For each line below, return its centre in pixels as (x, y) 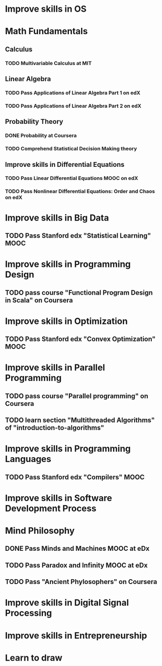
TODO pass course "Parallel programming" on (77, 396)
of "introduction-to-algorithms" (55, 428)
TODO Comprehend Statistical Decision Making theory (71, 149)
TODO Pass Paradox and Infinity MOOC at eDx (76, 565)
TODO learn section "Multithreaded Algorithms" (80, 420)
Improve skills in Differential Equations (65, 164)
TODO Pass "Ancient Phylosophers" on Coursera (81, 582)
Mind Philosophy (40, 531)
